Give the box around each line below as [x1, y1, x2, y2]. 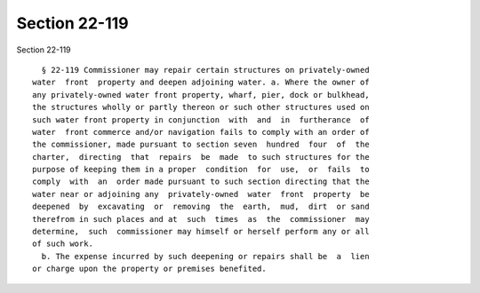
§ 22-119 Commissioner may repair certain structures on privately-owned [41, 65, 370, 75]
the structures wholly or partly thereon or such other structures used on [32, 102, 370, 113]
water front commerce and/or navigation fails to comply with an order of [32, 127, 370, 137]
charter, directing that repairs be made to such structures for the [32, 152, 370, 162]
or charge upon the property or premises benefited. [32, 264, 267, 274]
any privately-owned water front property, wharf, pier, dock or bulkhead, [32, 90, 370, 99]
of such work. [32, 239, 93, 249]
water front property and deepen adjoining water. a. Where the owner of [32, 77, 370, 88]
